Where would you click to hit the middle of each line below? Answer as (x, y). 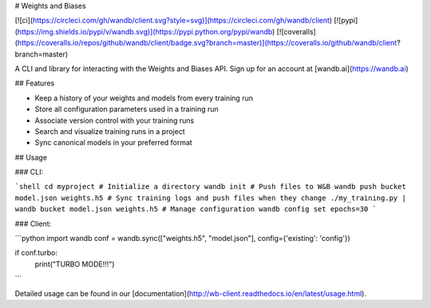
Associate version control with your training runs (115, 120)
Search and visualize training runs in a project (110, 131)
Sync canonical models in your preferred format (114, 143)
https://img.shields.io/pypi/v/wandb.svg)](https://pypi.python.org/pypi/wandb (145, 31)
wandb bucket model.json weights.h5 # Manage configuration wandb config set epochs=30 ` (196, 209)
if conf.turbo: (36, 253)
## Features (35, 83)
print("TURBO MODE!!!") (75, 264)
